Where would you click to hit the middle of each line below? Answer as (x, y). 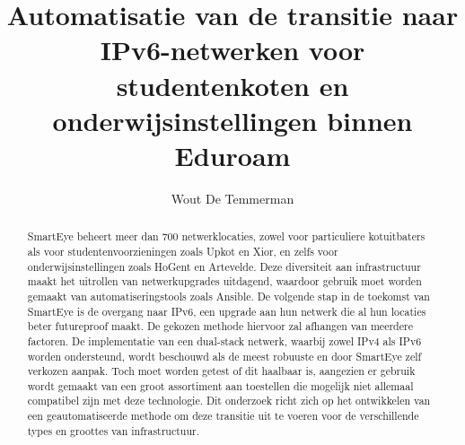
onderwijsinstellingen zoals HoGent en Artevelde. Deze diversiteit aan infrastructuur (224, 266)
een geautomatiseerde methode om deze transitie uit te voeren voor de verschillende (223, 416)
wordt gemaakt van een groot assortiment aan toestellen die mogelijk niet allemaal (220, 385)
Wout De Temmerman (232, 198)
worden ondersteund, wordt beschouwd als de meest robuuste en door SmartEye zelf (224, 356)
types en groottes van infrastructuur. (114, 430)
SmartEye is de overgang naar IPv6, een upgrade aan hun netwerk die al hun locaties (227, 311)
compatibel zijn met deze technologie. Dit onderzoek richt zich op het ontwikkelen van (229, 401)
